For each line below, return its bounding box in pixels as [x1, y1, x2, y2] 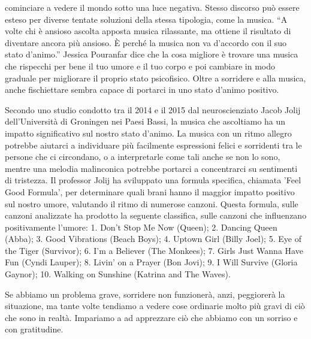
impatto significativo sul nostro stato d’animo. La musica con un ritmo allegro [5, 126, 292, 139]
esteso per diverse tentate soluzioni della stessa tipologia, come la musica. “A [5, 13, 288, 25]
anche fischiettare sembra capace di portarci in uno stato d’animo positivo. [5, 83, 279, 96]
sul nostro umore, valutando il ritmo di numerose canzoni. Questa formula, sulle [5, 197, 298, 210]
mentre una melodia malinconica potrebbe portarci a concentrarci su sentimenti [5, 162, 298, 174]
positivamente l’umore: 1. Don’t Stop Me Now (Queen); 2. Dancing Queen [5, 220, 277, 233]
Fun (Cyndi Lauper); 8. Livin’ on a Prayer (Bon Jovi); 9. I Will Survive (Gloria [5, 256, 298, 268]
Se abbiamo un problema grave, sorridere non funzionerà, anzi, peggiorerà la [5, 287, 285, 300]
